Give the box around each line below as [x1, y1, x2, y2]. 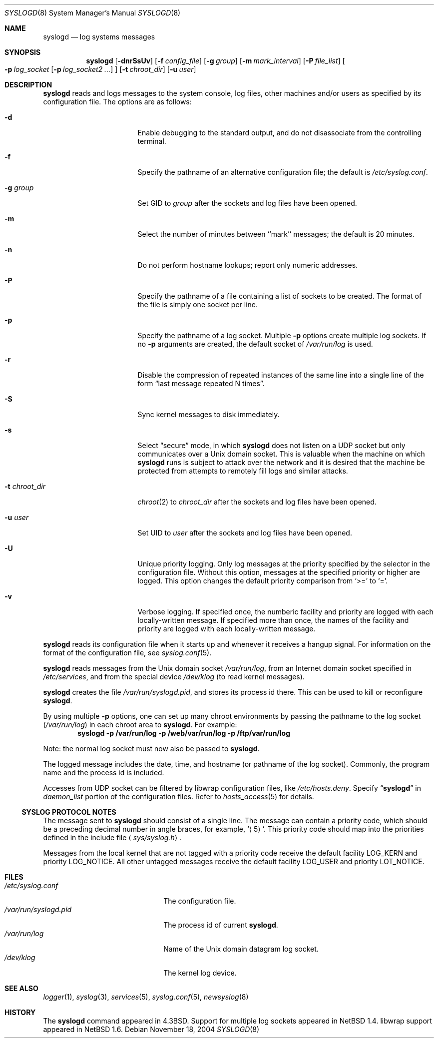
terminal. [137, 137, 166, 145]
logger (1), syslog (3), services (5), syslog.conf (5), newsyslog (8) [43, 993, 249, 1001]
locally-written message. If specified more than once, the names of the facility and [137, 616, 409, 624]
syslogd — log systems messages [43, 32, 155, 41]
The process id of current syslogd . [163, 921, 278, 929]
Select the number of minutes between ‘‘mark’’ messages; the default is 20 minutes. [137, 230, 415, 238]
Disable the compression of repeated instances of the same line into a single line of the [137, 371, 424, 379]
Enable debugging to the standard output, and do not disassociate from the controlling [137, 128, 422, 137]
